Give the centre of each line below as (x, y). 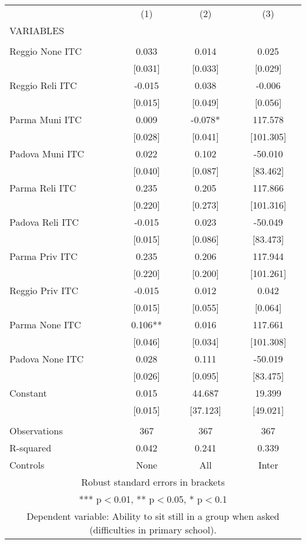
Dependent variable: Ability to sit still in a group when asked (153, 516)
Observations (36, 431)
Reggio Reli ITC (43, 85)
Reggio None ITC (46, 51)
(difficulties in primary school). (153, 530)
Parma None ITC (45, 324)
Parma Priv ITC (44, 256)
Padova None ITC (46, 359)
